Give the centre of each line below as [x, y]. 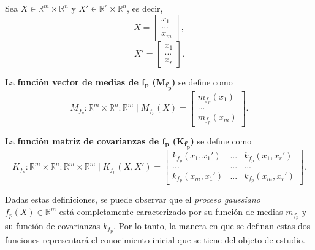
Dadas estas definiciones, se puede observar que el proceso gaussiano [133, 199]
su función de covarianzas [53, 225]
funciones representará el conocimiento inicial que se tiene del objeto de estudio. [155, 239]
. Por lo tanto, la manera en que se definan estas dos [212, 225]
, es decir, [145, 8]
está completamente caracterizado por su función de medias [171, 212]
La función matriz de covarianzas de [82, 140]
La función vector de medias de [72, 81]
